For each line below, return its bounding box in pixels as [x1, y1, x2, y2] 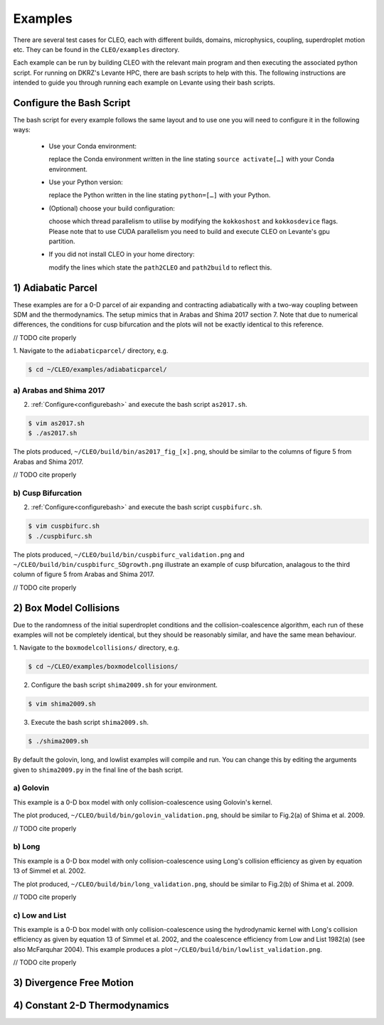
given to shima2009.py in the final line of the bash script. [13, 765, 183, 774]
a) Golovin [13, 783, 50, 793]
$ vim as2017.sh [28, 419, 85, 427]
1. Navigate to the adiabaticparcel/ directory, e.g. [13, 346, 169, 355]
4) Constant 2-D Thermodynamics [13, 999, 169, 1011]
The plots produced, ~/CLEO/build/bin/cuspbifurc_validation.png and [13, 550, 245, 558]
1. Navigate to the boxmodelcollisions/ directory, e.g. [13, 644, 180, 652]
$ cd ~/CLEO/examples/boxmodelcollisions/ [28, 662, 178, 671]
